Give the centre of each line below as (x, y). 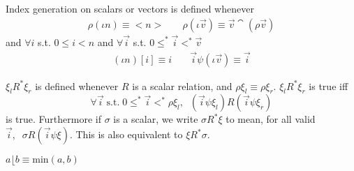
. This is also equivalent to (126, 134)
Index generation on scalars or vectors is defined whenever (130, 8)
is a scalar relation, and (182, 85)
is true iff (329, 85)
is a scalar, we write (156, 119)
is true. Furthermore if (53, 119)
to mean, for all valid (271, 119)
